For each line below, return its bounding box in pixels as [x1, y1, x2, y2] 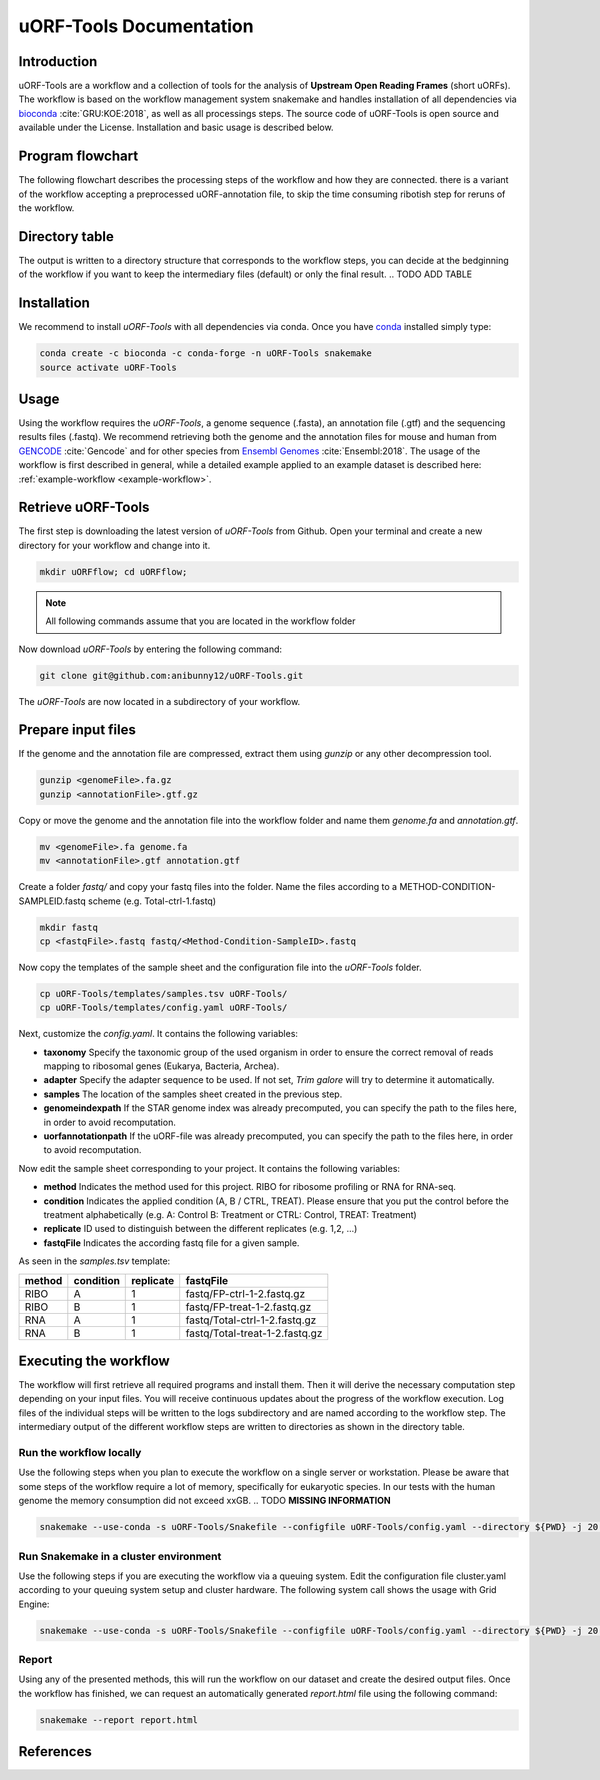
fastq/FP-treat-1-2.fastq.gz [185, 1300, 312, 1314]
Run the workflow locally [18, 1446, 142, 1460]
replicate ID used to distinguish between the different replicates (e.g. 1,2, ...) [43, 1223, 358, 1235]
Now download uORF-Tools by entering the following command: [18, 643, 283, 655]
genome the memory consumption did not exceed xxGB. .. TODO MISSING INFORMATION [18, 1495, 391, 1507]
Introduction [18, 53, 98, 70]
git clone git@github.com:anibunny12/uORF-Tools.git [39, 670, 304, 681]
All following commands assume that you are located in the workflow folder [45, 615, 356, 627]
